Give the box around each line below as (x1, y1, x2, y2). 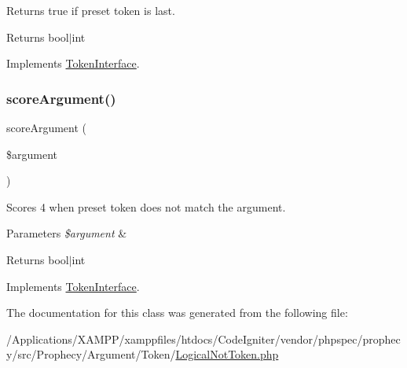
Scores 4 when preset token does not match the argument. (6, 198, 286, 215)
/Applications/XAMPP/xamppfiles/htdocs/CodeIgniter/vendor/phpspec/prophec (6, 330, 401, 347)
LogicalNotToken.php (175, 346, 279, 362)
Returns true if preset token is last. (6, 2, 175, 18)
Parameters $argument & (6, 225, 127, 241)
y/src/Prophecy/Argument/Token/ (6, 346, 176, 362)
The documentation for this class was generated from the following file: (6, 304, 348, 321)
